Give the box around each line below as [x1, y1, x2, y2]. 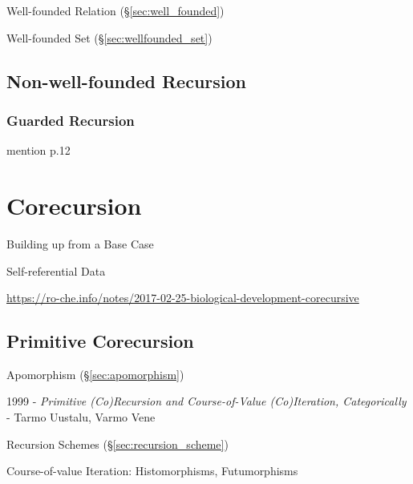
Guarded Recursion [6, 110, 135, 130]
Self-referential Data [6, 262, 106, 279]
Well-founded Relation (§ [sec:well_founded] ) [6, 2, 225, 18]
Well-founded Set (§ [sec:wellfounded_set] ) [6, 29, 213, 46]
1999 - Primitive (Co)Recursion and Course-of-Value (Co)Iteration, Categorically [6, 393, 407, 409]
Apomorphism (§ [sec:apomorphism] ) [6, 365, 184, 382]
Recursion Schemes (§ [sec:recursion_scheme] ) [6, 435, 229, 452]
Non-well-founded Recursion [6, 68, 246, 93]
